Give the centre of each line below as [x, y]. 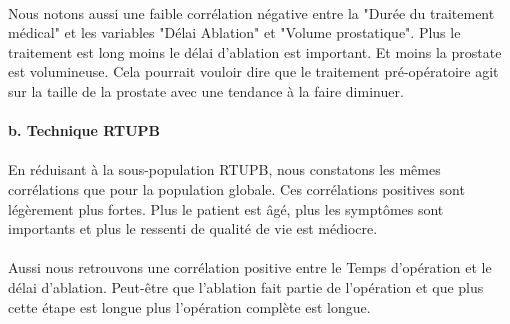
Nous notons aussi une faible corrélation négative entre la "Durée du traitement [251, 12]
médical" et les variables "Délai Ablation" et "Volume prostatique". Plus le [234, 32]
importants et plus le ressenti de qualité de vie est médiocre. [193, 228]
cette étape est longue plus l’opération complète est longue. [189, 306]
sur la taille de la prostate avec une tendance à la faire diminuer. [206, 90]
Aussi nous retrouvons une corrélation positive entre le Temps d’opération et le [250, 267]
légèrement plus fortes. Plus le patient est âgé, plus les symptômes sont [226, 208]
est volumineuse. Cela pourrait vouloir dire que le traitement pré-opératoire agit [253, 71]
